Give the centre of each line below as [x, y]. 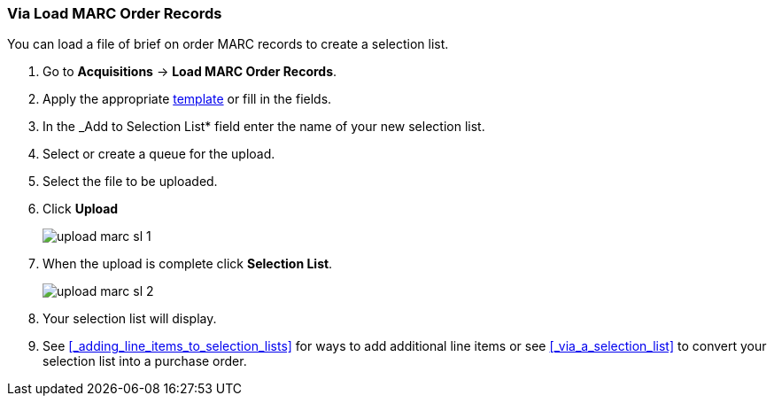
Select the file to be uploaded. [130, 182]
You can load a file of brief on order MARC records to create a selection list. [228, 44]
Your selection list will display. [130, 319]
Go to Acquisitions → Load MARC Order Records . [190, 72]
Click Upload [81, 209]
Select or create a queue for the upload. [159, 154]
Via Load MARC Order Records [115, 13]
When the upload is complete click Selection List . [188, 264]
